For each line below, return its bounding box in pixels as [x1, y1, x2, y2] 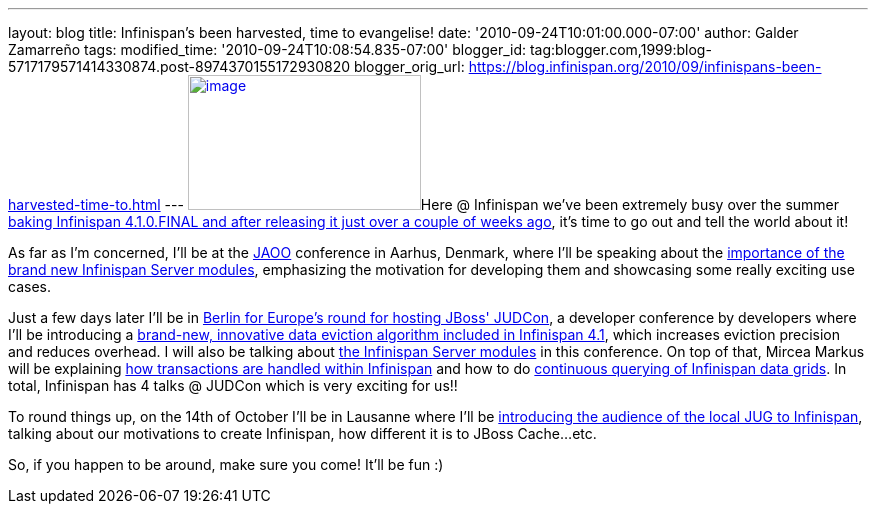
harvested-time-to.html [8, 196, 161, 213]
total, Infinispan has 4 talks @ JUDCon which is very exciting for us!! [8, 377, 458, 394]
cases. [8, 278, 51, 295]
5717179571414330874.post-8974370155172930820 [8, 58, 351, 75]
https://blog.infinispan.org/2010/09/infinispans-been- [468, 58, 822, 75]
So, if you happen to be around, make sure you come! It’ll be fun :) [8, 456, 444, 473]
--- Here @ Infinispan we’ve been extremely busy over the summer [164, 196, 840, 213]
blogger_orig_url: [354, 58, 465, 75]
